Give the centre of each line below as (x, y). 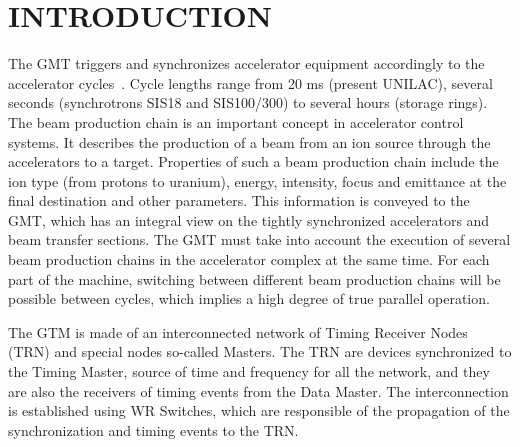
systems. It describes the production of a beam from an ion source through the (249, 141)
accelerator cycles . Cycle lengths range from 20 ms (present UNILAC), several (250, 82)
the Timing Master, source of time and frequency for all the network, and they (249, 371)
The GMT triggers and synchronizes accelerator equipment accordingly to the (246, 63)
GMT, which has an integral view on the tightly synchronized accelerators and (249, 219)
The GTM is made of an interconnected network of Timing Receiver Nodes (238, 331)
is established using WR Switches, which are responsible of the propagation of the (259, 410)
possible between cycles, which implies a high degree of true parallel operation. (249, 298)
